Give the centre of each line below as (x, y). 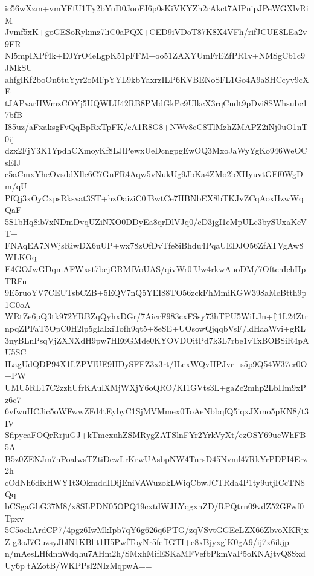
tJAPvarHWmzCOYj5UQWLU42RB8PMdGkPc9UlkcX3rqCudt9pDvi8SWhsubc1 (156, 103)
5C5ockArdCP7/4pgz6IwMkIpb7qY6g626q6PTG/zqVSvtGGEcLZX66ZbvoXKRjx (157, 530)
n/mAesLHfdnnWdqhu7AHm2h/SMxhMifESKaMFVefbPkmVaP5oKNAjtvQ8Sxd (155, 553)
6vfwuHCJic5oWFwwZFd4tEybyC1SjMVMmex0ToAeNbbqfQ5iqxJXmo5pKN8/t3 (157, 411)
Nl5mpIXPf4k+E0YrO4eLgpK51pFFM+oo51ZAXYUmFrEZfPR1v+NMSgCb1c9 (155, 55)
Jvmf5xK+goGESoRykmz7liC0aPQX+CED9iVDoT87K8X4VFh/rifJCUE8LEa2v (156, 32)
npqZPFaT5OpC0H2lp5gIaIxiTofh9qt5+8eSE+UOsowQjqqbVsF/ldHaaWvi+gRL (155, 328)
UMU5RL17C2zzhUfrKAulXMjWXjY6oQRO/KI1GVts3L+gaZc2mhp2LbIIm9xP (155, 387)
